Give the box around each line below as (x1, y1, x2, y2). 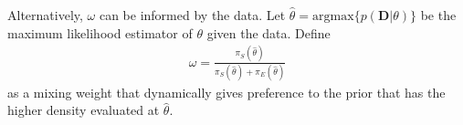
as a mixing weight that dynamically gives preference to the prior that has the (7, 82, 446, 101)
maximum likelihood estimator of (7, 23, 193, 42)
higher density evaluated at (7, 100, 160, 120)
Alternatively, (7, 5, 83, 24)
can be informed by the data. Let (99, 5, 286, 24)
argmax (312, 10, 354, 23)
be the (420, 5, 457, 24)
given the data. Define (206, 23, 331, 42)
